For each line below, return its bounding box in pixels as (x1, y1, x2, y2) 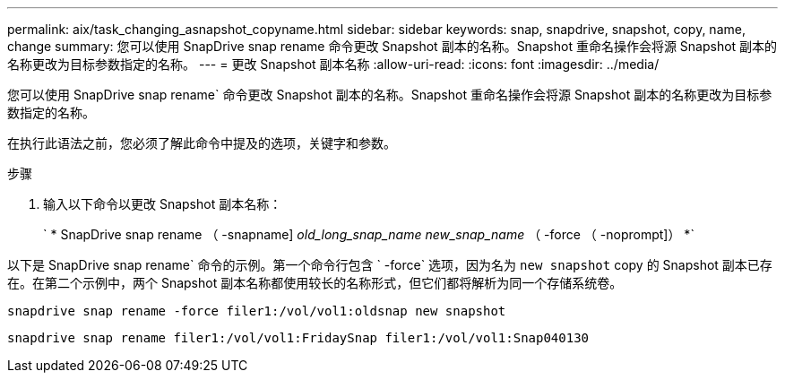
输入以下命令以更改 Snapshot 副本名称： (43, 196, 282, 212)
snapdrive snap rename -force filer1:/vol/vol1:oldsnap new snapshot (7, 304, 506, 318)
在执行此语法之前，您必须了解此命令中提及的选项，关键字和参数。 (7, 135, 396, 151)
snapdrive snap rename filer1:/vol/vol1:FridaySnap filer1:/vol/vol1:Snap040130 (7, 331, 590, 345)
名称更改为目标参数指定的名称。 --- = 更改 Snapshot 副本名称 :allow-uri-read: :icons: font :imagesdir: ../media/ (7, 56, 660, 72)
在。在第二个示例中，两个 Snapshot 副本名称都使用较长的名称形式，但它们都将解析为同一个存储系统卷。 (7, 275, 623, 290)
